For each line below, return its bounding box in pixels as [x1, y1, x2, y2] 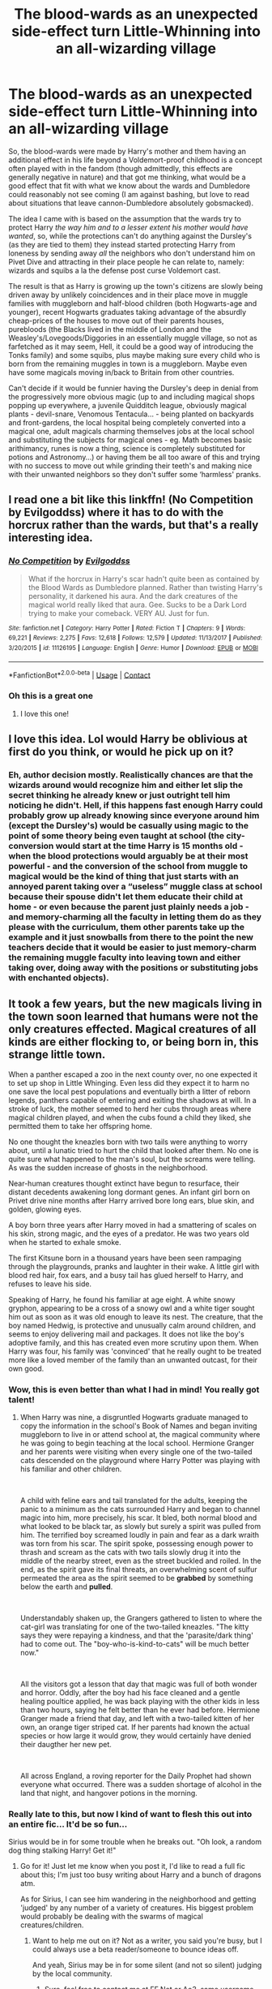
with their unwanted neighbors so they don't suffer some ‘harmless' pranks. [8, 469, 261, 479]
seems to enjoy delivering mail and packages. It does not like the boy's [8, 1328, 244, 1339]
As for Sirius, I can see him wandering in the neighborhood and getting [19, 1894, 257, 1904]
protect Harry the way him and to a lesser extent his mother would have [8, 222, 249, 232]
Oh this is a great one [8, 691, 94, 702]
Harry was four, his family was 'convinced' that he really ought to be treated [8, 1346, 261, 1356]
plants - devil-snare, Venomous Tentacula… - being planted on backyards [8, 409, 255, 419]
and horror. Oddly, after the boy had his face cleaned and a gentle [19, 1687, 240, 1697]
